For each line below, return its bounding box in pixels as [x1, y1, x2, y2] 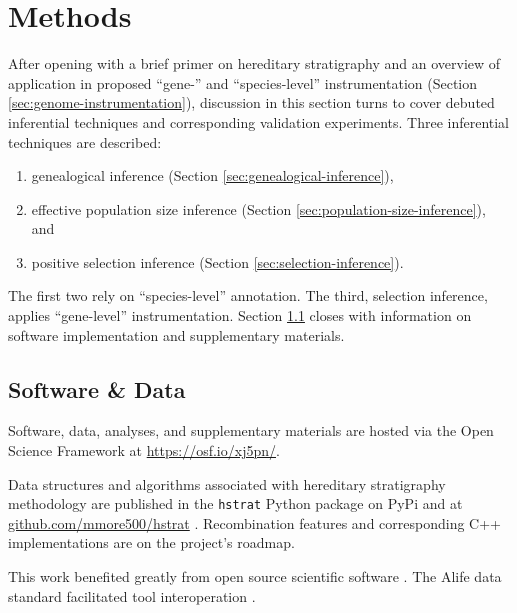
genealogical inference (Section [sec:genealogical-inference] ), [31, 165, 394, 186]
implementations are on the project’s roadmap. [8, 532, 295, 553]
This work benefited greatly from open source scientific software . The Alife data [8, 566, 502, 587]
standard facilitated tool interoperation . [8, 585, 256, 606]
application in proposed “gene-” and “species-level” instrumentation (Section [8, 72, 477, 93]
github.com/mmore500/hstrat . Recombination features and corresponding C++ [8, 512, 501, 533]
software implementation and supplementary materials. [8, 324, 345, 345]
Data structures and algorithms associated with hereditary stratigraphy [8, 473, 446, 494]
